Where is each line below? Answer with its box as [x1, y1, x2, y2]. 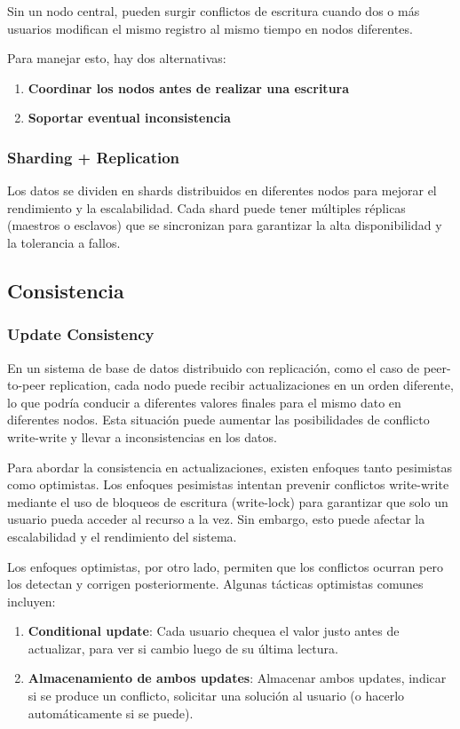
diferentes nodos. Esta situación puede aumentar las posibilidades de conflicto [7, 410, 430, 429]
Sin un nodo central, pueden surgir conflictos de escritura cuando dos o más [7, 2, 420, 20]
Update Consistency [7, 323, 155, 345]
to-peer [7, 376, 46, 394]
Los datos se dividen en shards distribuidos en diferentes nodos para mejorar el [7, 181, 437, 200]
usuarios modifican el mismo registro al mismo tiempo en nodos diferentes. [7, 19, 413, 37]
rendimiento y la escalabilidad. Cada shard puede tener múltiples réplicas [7, 198, 406, 217]
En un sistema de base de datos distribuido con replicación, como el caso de [7, 358, 420, 376]
